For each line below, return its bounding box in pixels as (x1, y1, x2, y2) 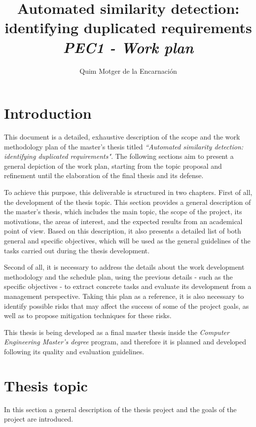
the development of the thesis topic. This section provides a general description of (4, 196, 251, 207)
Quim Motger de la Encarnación (79, 65, 177, 76)
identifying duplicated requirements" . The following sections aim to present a (4, 151, 234, 161)
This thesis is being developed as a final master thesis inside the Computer (4, 327, 229, 337)
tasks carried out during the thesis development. (4, 245, 150, 255)
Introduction (4, 103, 92, 123)
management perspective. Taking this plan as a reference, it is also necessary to (4, 290, 244, 301)
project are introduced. (4, 414, 73, 424)
